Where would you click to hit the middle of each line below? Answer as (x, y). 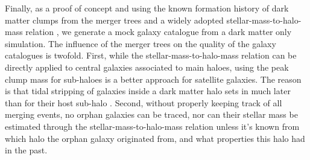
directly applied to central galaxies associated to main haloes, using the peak (147, 67)
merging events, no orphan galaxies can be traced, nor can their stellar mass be (151, 114)
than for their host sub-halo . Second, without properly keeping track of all (144, 102)
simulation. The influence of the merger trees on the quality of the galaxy (141, 43)
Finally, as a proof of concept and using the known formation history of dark (147, 8)
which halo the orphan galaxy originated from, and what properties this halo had (155, 138)
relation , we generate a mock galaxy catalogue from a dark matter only (159, 32)
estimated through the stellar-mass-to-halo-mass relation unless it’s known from (152, 126)
